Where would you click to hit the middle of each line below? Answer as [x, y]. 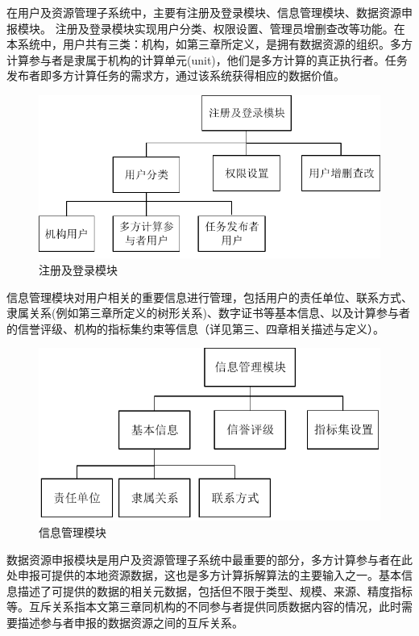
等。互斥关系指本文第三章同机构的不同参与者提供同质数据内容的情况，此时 [204, 607]
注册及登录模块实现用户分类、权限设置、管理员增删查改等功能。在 [230, 28]
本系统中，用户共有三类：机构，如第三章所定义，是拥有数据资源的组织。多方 [209, 44]
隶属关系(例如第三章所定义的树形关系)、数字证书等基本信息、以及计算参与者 [208, 313]
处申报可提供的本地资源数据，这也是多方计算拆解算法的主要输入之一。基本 [204, 575]
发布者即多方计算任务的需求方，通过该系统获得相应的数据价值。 [176, 75]
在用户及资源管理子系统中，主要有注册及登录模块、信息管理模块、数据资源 [204, 12]
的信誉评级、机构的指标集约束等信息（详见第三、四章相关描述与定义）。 [195, 328]
